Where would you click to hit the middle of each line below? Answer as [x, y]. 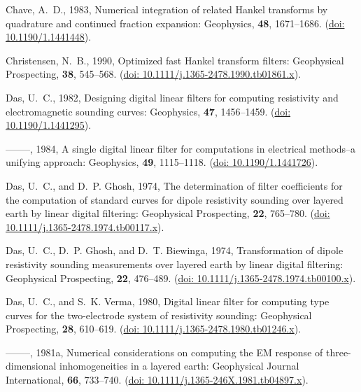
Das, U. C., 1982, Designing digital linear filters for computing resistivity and [172, 97]
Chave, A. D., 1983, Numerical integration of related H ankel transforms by [167, 9]
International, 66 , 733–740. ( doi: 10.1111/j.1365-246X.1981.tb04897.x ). [157, 380]
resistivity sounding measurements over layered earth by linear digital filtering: [175, 264]
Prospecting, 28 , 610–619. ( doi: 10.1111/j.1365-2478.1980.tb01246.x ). [154, 329]
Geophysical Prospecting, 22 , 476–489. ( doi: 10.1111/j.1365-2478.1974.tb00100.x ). [181, 278]
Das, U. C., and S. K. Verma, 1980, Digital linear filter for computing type [168, 301]
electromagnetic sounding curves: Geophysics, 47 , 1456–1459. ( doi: [148, 111]
